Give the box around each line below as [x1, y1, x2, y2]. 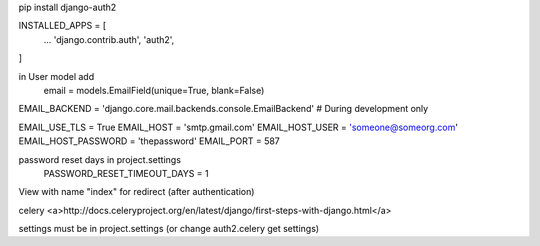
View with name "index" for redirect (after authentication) [18, 186, 255, 198]
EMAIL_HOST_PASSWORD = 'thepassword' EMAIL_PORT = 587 [18, 135, 280, 147]
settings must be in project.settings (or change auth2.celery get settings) [18, 223, 320, 235]
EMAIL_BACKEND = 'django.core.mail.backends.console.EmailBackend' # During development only [18, 103, 429, 115]
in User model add [18, 70, 95, 82]
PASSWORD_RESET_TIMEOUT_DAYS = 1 [43, 167, 209, 179]
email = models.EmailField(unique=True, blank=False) [43, 84, 265, 96]
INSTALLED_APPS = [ [18, 20, 107, 32]
